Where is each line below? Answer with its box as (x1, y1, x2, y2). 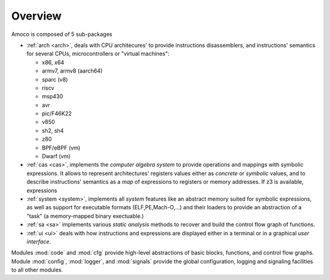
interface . (26, 238, 51, 245)
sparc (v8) (42, 76, 68, 83)
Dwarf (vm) (42, 153, 71, 160)
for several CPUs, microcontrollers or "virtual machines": (26, 50, 170, 57)
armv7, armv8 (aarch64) (42, 67, 103, 74)
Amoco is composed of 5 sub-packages (11, 31, 112, 38)
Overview (11, 9, 62, 23)
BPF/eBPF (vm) (42, 144, 81, 151)
